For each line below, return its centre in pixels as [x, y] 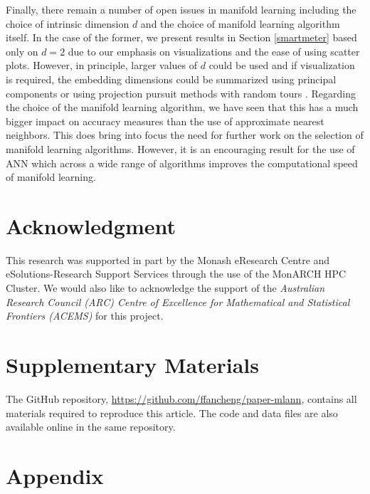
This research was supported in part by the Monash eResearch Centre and [168, 259]
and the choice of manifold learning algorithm [240, 23]
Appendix [55, 475]
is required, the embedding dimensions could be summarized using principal [171, 79]
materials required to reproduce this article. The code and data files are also [172, 412]
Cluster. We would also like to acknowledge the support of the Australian [165, 288]
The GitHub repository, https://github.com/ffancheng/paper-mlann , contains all [181, 398]
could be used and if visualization [282, 65]
